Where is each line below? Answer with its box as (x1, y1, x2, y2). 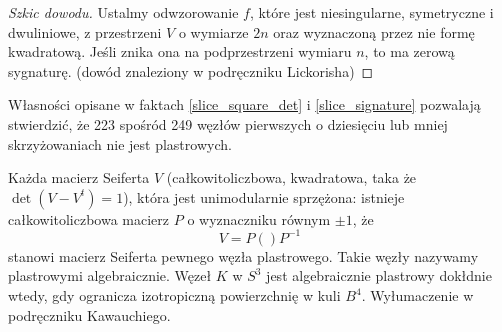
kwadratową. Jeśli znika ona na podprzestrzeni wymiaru (8, 41, 352, 62)
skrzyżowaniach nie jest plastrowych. (8, 133, 232, 154)
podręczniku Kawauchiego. (8, 304, 171, 325)
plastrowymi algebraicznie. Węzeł (8, 265, 212, 286)
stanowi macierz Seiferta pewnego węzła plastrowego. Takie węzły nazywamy (8, 245, 479, 266)
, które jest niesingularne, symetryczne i (249, 2, 494, 22)
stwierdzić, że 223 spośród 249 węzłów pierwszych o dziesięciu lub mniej (8, 113, 448, 134)
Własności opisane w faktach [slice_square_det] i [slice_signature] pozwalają (8, 94, 481, 115)
